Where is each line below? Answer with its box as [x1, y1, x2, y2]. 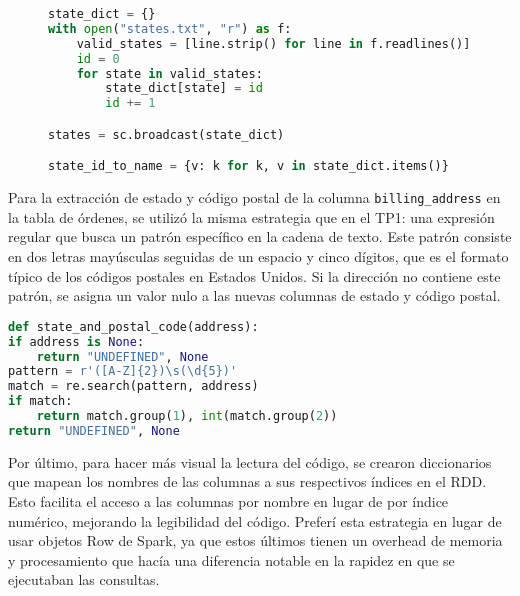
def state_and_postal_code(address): [8, 319, 259, 334]
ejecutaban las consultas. [8, 569, 160, 590]
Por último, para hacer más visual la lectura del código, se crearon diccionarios [8, 451, 492, 472]
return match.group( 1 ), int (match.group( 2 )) [36, 409, 338, 424]
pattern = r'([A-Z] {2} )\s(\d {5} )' [8, 364, 238, 379]
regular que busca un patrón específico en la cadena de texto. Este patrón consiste [8, 226, 512, 247]
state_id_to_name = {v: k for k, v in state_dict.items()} [48, 159, 449, 174]
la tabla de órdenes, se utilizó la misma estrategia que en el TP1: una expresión [8, 206, 495, 227]
